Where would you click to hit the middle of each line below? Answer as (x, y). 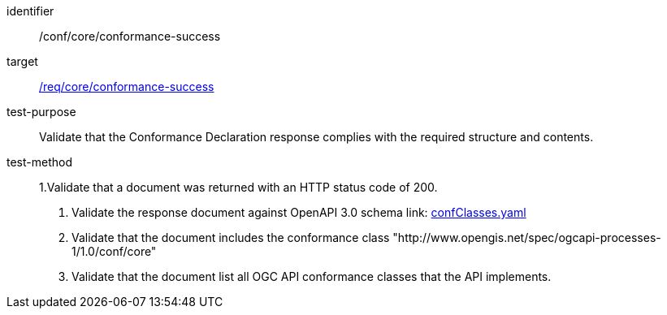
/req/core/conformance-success (127, 86)
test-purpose (41, 112)
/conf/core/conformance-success (130, 36)
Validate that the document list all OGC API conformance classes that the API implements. (312, 276)
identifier (30, 11)
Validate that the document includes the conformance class (231, 237)
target (22, 61)
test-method (39, 162)
